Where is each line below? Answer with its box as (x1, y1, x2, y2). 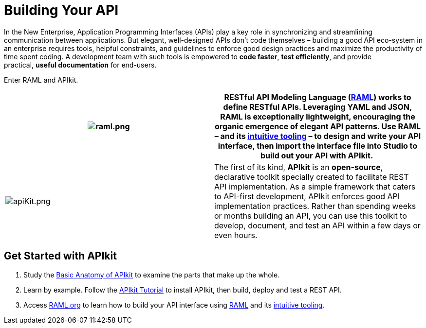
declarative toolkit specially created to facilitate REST (214, 172, 409, 182)
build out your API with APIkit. (260, 150, 373, 160)
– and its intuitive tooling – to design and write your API (214, 131, 421, 141)
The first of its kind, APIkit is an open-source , (214, 162, 383, 172)
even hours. (214, 230, 258, 240)
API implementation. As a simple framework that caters (214, 181, 416, 191)
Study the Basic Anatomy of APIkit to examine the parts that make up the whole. (23, 270, 280, 279)
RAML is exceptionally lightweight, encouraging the (220, 111, 415, 121)
